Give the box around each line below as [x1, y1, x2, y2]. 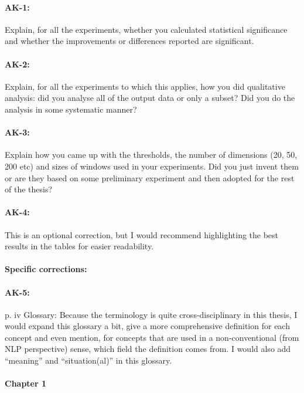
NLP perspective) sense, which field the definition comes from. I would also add [5, 343, 291, 355]
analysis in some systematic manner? [5, 103, 137, 115]
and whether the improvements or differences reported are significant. [5, 35, 254, 47]
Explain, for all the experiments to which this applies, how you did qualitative [5, 80, 285, 92]
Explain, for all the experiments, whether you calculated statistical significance [5, 23, 288, 35]
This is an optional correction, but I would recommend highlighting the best [5, 228, 279, 240]
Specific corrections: [5, 263, 87, 275]
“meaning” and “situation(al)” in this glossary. [5, 354, 172, 367]
